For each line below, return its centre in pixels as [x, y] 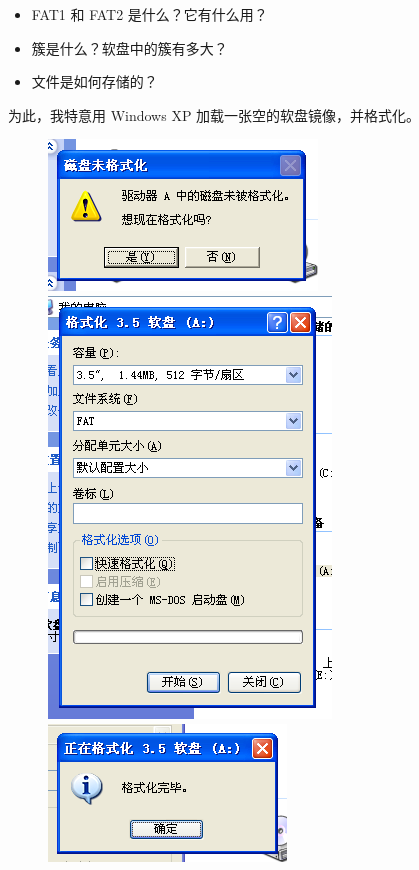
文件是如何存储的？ [94, 81]
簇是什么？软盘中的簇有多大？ [129, 47]
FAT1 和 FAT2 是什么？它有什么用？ [149, 14]
